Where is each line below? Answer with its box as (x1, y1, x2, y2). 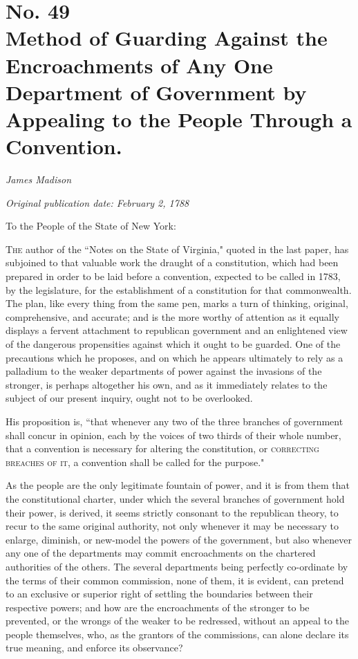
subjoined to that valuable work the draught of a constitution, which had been (6, 255, 339, 270)
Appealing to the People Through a (6, 104, 352, 133)
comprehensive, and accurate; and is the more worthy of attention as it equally (6, 309, 339, 324)
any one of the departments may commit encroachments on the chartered (6, 546, 316, 560)
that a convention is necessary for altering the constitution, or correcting (6, 441, 319, 456)
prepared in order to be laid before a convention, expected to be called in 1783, (6, 269, 341, 284)
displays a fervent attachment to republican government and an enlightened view (6, 323, 348, 337)
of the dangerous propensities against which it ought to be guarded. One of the (6, 337, 341, 351)
